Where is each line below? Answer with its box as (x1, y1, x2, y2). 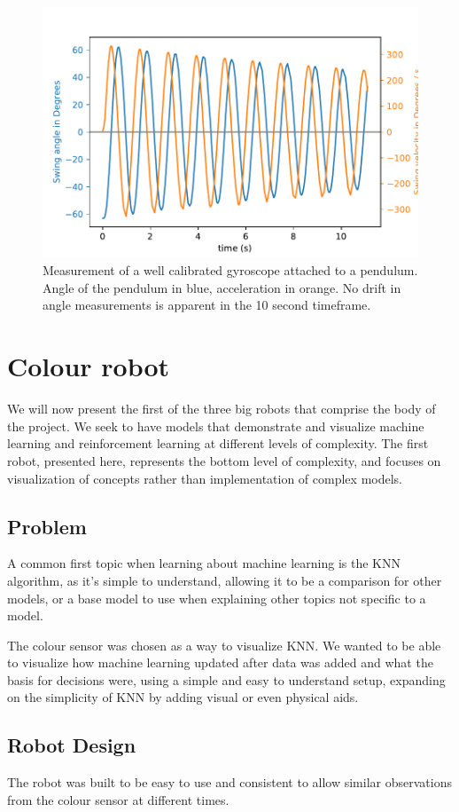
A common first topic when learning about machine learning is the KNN (7, 554, 401, 572)
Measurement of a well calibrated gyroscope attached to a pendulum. (43, 261, 418, 280)
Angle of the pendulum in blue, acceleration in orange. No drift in (43, 278, 401, 296)
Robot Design (7, 731, 136, 759)
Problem (7, 512, 87, 540)
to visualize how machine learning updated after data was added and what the (7, 653, 433, 672)
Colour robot (7, 348, 170, 384)
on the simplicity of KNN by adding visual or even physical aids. (7, 688, 359, 706)
